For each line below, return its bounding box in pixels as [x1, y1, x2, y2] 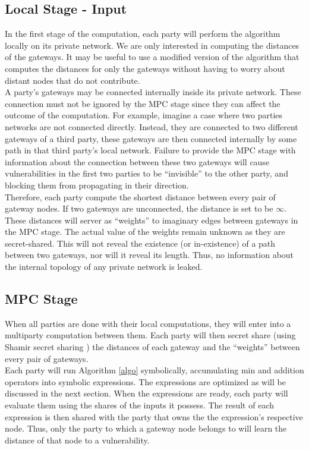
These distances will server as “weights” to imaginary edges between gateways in [5, 213, 298, 226]
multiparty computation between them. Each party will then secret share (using [5, 329, 296, 341]
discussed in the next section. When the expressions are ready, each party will [5, 387, 288, 399]
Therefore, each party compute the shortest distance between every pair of [5, 190, 276, 203]
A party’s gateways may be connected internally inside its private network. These [5, 86, 301, 98]
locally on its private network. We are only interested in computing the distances [5, 39, 299, 51]
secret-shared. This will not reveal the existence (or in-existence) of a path [5, 237, 276, 249]
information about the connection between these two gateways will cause [5, 155, 270, 168]
